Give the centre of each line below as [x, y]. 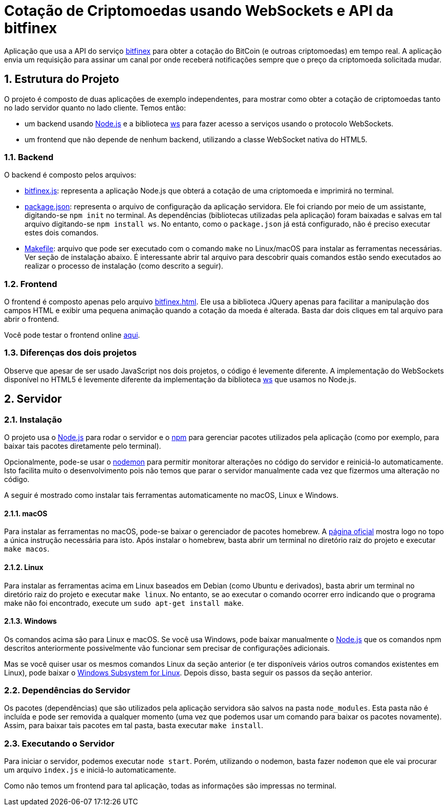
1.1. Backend [29, 157]
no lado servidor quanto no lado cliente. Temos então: [95, 107]
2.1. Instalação [33, 419]
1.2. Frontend [31, 284]
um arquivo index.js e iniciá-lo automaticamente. [90, 770]
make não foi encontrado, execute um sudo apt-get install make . [124, 603]
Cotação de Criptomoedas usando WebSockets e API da [199, 11]
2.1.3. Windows [30, 621]
